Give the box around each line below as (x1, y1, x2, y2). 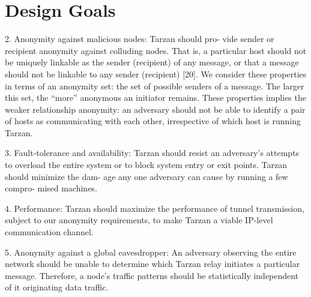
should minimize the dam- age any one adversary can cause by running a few (5, 170, 288, 182)
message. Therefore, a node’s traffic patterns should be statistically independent (5, 269, 299, 281)
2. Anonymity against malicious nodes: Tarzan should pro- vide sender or (5, 32, 274, 45)
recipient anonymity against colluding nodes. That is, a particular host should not (5, 44, 307, 56)
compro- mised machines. (5, 182, 97, 194)
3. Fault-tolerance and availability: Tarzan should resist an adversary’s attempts (5, 146, 300, 159)
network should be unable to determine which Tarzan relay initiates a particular (5, 257, 300, 270)
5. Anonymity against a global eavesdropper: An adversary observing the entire (5, 245, 297, 258)
